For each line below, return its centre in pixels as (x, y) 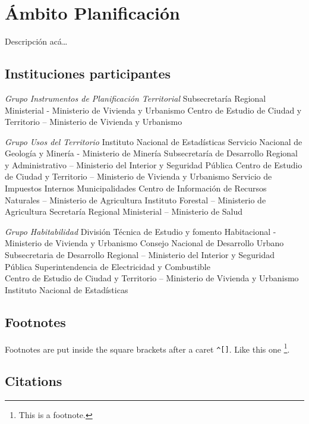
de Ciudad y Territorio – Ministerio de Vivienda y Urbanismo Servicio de (138, 176)
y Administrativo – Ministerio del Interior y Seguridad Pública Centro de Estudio (154, 164)
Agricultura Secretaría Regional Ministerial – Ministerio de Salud (124, 211)
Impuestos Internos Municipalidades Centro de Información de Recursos (136, 188)
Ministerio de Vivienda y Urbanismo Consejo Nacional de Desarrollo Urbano (144, 243)
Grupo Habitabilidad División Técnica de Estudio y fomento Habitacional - (141, 231)
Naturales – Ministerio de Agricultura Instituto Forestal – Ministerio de (135, 200)
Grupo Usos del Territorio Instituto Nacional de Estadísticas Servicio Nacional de (154, 141)
